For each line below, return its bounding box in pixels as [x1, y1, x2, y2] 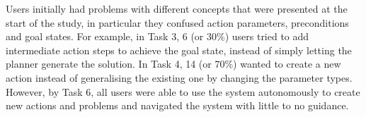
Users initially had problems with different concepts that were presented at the [6, 1, 348, 16]
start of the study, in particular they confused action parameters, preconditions [6, 15, 349, 30]
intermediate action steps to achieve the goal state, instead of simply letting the [6, 42, 352, 57]
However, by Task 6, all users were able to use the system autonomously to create [6, 84, 360, 99]
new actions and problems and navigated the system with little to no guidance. [6, 98, 349, 113]
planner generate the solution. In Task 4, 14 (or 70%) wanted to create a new [6, 56, 341, 71]
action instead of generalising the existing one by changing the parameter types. [6, 70, 353, 85]
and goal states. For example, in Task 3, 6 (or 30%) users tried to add [6, 29, 309, 44]
